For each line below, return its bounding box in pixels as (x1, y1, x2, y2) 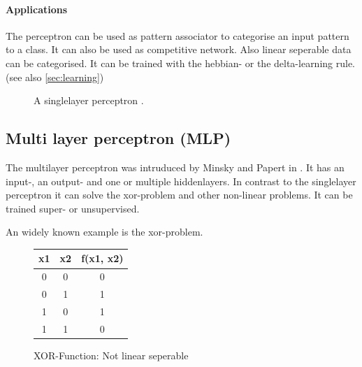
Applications (6, 1, 68, 16)
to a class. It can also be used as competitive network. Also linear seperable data (6, 42, 352, 57)
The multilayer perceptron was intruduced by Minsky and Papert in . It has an (6, 159, 345, 174)
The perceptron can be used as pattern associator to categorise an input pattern (6, 28, 349, 43)
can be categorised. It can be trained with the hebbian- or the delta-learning (6, 55, 333, 70)
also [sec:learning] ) (25, 69, 104, 84)
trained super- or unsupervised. (6, 201, 140, 215)
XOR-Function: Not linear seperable (34, 347, 189, 362)
